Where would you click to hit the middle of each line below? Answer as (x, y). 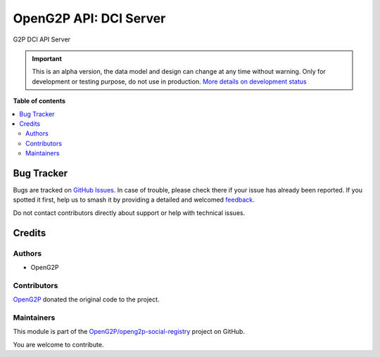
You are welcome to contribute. (58, 344)
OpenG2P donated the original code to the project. (86, 299)
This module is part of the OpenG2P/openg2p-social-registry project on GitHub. (129, 332)
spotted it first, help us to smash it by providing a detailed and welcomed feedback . (134, 200)
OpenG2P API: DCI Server (89, 18)
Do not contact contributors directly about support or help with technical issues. (129, 213)
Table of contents (39, 101)
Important (47, 58)
